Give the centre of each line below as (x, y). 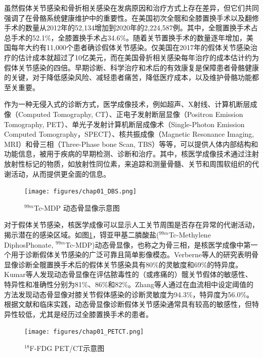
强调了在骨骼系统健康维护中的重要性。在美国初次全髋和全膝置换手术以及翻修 (131, 17)
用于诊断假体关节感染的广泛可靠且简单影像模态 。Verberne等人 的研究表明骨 (135, 254)
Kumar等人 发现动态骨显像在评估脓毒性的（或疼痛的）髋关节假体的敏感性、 (128, 274)
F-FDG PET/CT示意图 (67, 348)
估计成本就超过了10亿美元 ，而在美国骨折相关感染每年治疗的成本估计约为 (138, 57)
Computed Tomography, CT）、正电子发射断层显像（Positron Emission (130, 114)
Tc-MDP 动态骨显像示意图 (77, 207)
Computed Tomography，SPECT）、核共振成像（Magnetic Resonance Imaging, (129, 134)
